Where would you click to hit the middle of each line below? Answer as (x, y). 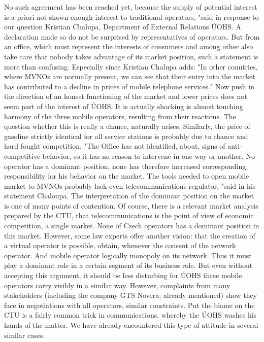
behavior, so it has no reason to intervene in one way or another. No (148, 156)
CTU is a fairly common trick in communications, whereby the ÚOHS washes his (130, 315)
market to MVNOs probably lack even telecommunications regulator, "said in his (130, 185)
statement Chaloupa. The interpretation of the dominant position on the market (129, 196)
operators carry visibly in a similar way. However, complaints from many (117, 285)
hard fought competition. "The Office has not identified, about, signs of (115, 146)
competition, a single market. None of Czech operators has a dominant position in (132, 226)
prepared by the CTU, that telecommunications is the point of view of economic (129, 215)
